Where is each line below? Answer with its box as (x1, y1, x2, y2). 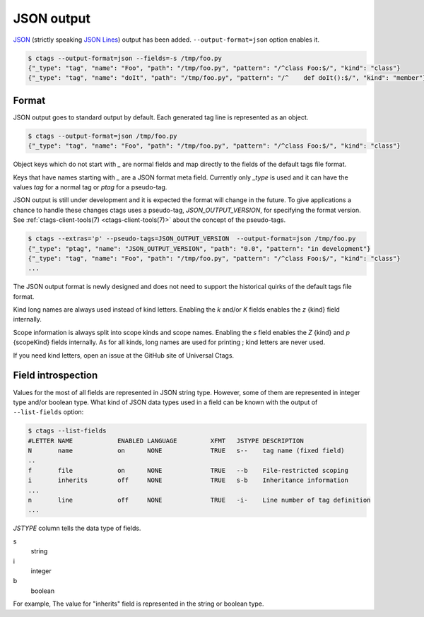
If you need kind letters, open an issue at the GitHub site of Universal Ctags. (13, 351, 235, 360)
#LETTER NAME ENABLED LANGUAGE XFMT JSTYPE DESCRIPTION (28, 437, 304, 445)
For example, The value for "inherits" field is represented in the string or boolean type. (13, 599, 264, 608)
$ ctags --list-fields (28, 427, 107, 435)
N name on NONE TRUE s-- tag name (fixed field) (28, 447, 346, 455)
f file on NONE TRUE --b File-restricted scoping (28, 466, 349, 474)
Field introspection (13, 370, 98, 382)
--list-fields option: (13, 408, 84, 416)
